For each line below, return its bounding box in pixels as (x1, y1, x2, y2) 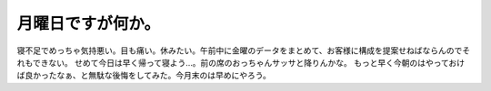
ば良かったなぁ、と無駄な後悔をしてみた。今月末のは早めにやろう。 (16, 70, 272, 81)
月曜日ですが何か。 (16, 14, 161, 33)
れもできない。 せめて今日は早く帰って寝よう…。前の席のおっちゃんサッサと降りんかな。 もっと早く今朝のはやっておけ (16, 57, 466, 68)
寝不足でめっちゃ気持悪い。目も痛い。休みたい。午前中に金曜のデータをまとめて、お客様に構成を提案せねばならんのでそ (16, 45, 471, 56)
